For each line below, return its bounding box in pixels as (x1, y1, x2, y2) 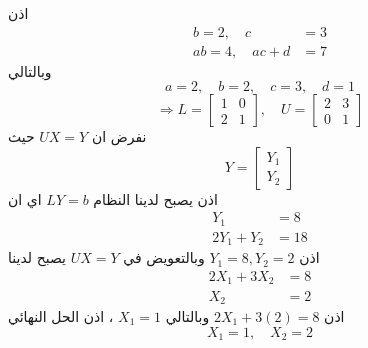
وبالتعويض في (123, 247, 205, 268)
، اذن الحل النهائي (8, 305, 114, 326)
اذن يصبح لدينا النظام (93, 188, 218, 209)
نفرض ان (91, 126, 147, 147)
